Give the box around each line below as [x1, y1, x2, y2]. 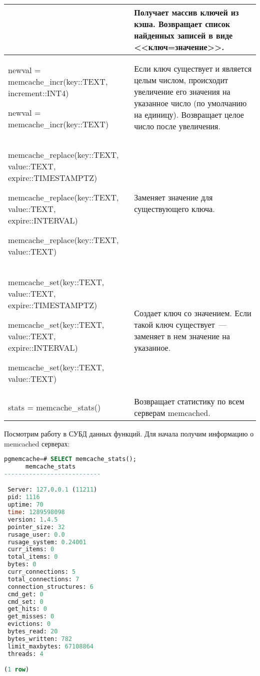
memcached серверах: [4, 438, 70, 448]
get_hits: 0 [7, 605, 47, 613]
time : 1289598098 [7, 509, 65, 516]
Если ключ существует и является [134, 62, 252, 74]
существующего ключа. [134, 203, 215, 214]
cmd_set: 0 [7, 598, 43, 605]
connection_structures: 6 [7, 583, 93, 590]
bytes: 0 [7, 561, 36, 568]
